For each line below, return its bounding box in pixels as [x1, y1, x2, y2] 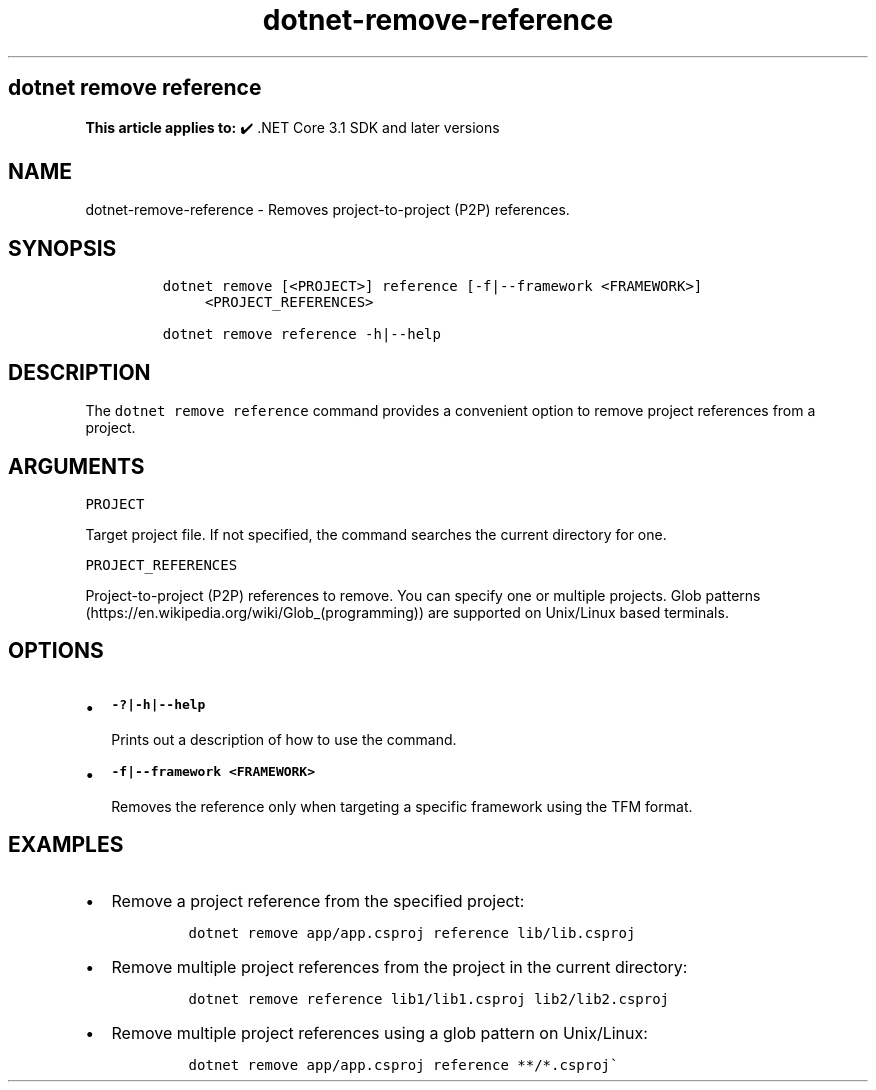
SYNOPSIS [8, 235, 117, 261]
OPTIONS [8, 638, 104, 664]
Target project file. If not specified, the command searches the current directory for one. [85, 525, 667, 543]
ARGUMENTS [8, 453, 145, 479]
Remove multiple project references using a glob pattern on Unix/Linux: [111, 1022, 648, 1043]
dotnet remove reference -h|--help [162, 326, 441, 343]
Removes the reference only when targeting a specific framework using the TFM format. [111, 797, 693, 815]
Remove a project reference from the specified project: [111, 890, 525, 911]
